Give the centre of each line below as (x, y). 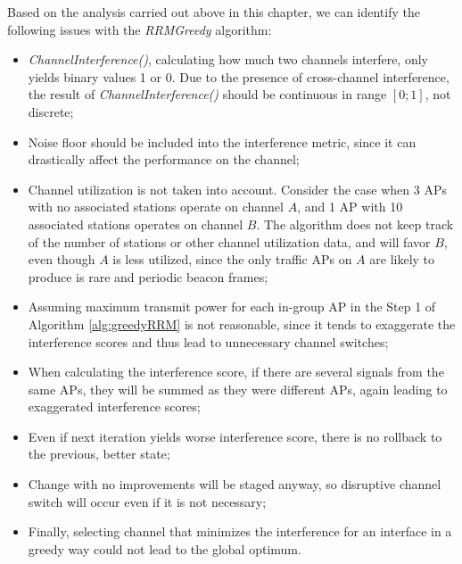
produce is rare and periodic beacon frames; (148, 276)
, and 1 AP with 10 (350, 207)
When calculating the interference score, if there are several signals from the (236, 372)
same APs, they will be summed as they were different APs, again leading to (238, 389)
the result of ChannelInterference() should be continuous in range (207, 94)
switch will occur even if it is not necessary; (147, 501)
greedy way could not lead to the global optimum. (165, 548)
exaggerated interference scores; (114, 406)
